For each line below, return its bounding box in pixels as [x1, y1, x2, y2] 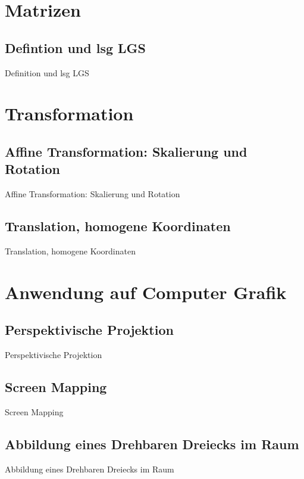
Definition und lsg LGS [5, 66, 89, 79]
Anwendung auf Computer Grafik [5, 279, 287, 304]
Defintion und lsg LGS [5, 38, 146, 57]
